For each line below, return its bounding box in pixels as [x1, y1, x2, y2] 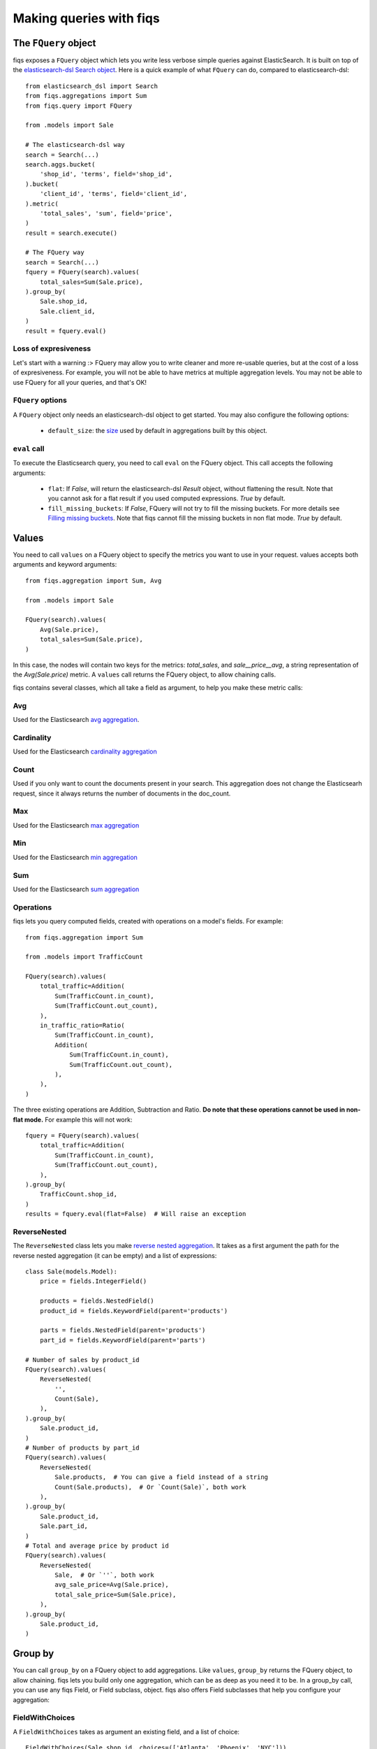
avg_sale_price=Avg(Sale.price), [54, 1581, 169, 1589]
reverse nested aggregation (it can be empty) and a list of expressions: [13, 1251, 217, 1259]
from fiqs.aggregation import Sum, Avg [25, 576, 162, 584]
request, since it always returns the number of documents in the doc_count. [13, 789, 231, 798]
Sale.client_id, [39, 307, 96, 315]
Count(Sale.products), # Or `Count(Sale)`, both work [54, 1483, 246, 1491]
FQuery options [13, 395, 68, 405]
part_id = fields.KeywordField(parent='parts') [39, 1336, 206, 1344]
